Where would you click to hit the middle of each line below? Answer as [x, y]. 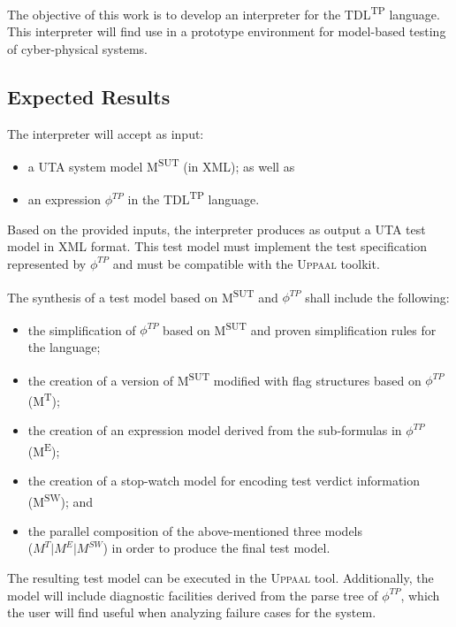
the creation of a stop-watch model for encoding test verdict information [224, 480]
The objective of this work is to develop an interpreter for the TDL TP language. [224, 13]
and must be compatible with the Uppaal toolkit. [246, 263]
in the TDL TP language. [194, 198]
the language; [64, 347]
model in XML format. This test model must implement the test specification [217, 246]
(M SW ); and [61, 500]
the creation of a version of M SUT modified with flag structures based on [224, 378]
